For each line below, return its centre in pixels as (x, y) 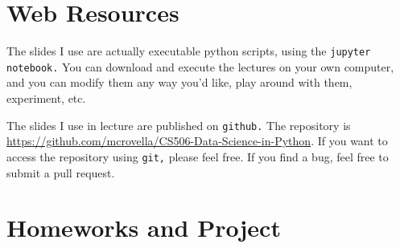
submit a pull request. (61, 172)
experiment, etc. (46, 98)
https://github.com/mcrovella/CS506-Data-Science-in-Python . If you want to (197, 141)
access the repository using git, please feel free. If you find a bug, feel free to (198, 156)
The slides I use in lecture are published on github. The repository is (179, 125)
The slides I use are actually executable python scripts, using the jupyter (189, 51)
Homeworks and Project (144, 228)
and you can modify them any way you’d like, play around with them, (179, 82)
